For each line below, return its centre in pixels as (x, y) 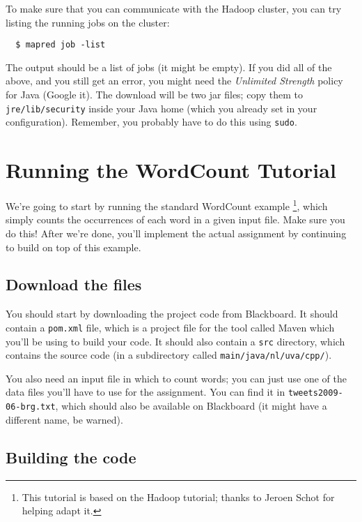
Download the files (74, 284)
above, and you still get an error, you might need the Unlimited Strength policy (174, 81)
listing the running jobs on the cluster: (88, 22)
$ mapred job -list (61, 45)
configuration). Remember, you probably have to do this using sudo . (151, 122)
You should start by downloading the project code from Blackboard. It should (172, 314)
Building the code (71, 457)
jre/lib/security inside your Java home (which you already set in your (162, 108)
